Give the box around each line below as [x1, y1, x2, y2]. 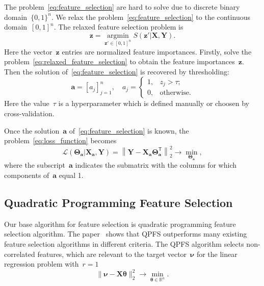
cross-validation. [4, 108, 55, 118]
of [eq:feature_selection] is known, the [69, 125, 189, 136]
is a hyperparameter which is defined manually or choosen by [58, 98, 249, 109]
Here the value [4, 98, 49, 109]
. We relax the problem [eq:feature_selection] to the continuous [51, 11, 250, 22]
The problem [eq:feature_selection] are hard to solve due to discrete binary [4, 2, 240, 12]
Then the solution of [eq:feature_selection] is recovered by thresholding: [4, 66, 229, 76]
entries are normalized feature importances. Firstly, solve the [62, 46, 252, 57]
